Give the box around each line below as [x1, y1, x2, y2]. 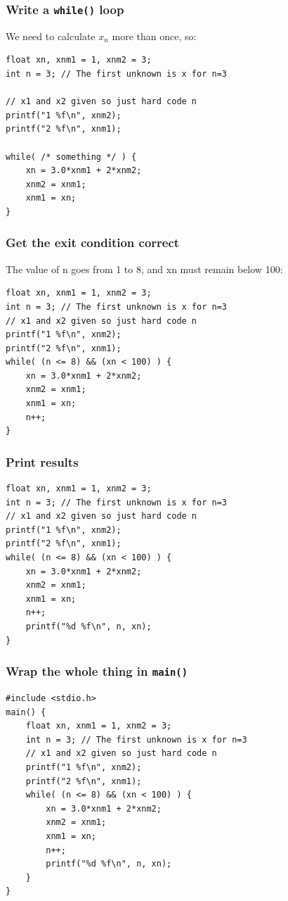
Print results [6, 453, 79, 470]
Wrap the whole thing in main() [6, 662, 188, 680]
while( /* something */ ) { [6, 151, 137, 162]
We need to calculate [6, 28, 96, 43]
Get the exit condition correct [6, 234, 180, 251]
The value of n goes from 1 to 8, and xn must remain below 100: [6, 261, 283, 276]
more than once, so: [112, 28, 197, 43]
